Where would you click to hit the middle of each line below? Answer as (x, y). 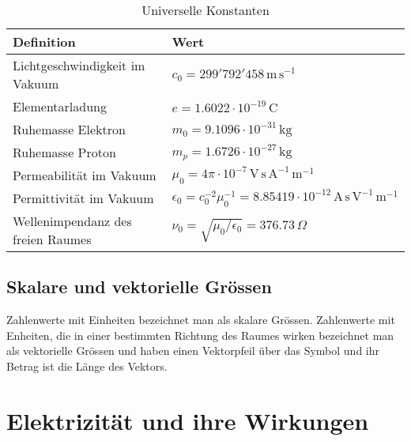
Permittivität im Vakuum (83, 198)
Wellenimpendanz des (72, 221)
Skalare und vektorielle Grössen (139, 286)
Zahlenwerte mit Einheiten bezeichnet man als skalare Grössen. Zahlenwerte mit (201, 320)
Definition (44, 41)
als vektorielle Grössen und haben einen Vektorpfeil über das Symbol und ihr (193, 351)
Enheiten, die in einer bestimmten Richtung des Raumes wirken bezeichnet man (200, 335)
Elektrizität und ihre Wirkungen (188, 420)
